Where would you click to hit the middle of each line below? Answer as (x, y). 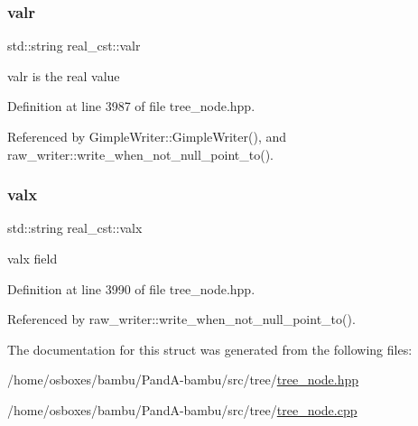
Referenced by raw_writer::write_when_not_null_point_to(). (181, 319)
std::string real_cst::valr (74, 46)
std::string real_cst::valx (75, 228)
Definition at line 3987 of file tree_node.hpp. (131, 106)
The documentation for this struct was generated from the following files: (210, 349)
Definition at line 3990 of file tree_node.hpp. (131, 288)
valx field (33, 258)
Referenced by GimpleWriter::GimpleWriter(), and (147, 136)
